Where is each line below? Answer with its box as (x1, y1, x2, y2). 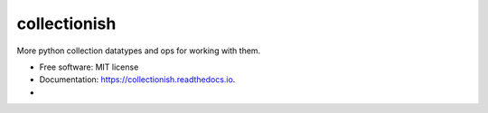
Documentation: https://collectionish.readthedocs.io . (39, 74, 236, 85)
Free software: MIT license (39, 61, 139, 72)
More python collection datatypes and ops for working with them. (16, 45, 261, 56)
